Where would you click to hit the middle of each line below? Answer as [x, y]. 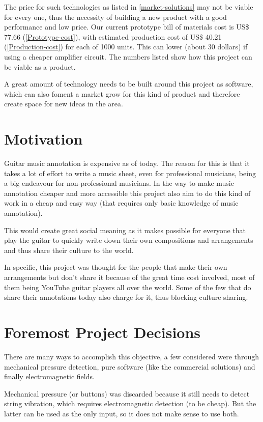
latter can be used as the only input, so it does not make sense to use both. [122, 413]
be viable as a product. [40, 66]
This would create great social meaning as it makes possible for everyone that [125, 230]
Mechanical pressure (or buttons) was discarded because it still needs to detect [127, 393]
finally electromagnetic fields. [49, 376]
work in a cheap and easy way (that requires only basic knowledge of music [121, 203]
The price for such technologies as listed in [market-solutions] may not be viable [129, 7]
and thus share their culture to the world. [69, 250]
